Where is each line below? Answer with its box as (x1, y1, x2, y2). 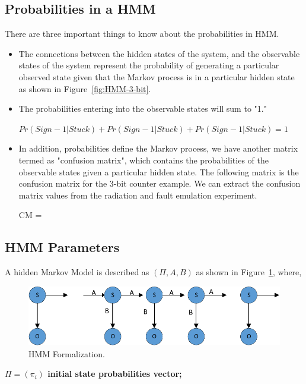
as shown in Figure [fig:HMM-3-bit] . (18, 82, 151, 95)
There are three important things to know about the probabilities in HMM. (5, 27, 279, 40)
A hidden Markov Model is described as (5, 266, 149, 278)
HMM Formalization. (28, 347, 105, 360)
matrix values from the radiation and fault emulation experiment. (18, 188, 257, 201)
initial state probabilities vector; (47, 367, 182, 380)
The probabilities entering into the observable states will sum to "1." (18, 102, 267, 115)
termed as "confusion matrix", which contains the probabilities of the (18, 153, 269, 166)
